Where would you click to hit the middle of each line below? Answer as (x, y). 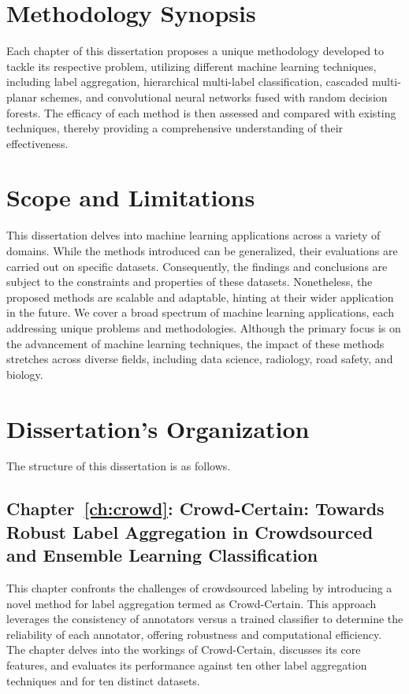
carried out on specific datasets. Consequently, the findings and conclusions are (197, 266)
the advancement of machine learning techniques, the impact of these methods (195, 343)
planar (22, 96)
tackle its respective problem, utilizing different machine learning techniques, (191, 66)
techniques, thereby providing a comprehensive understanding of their (175, 128)
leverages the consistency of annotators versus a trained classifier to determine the (205, 619)
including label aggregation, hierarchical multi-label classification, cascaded (188, 82)
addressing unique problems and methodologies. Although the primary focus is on (204, 327)
